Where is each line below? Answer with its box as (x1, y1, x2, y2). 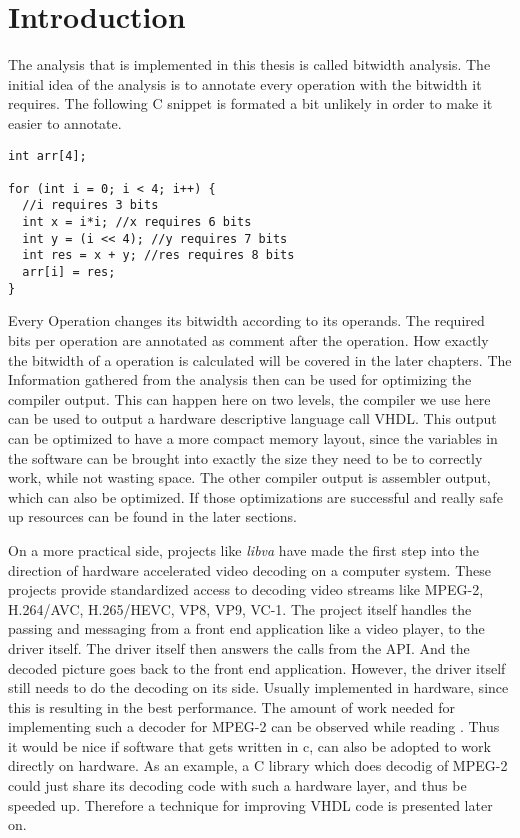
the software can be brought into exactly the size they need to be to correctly (8, 447, 483, 468)
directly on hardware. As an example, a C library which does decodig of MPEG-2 (8, 755, 508, 776)
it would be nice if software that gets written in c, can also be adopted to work (8, 735, 491, 756)
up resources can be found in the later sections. (8, 506, 297, 527)
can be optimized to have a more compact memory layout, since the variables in (8, 427, 498, 448)
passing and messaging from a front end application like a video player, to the (8, 618, 485, 639)
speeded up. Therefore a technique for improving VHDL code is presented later (8, 794, 493, 815)
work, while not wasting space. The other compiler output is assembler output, (8, 467, 491, 488)
